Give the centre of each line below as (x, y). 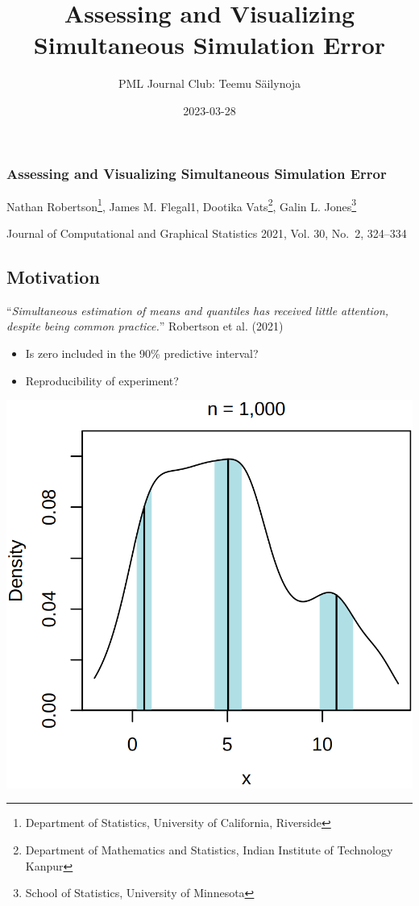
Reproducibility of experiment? (102, 380)
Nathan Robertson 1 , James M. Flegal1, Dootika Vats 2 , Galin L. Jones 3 (182, 205)
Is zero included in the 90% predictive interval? (142, 353)
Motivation (53, 277)
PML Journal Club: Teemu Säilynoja (209, 83)
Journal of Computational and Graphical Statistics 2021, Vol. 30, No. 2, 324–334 (207, 233)
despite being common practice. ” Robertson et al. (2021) (145, 326)
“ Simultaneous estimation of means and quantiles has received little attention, (198, 310)
